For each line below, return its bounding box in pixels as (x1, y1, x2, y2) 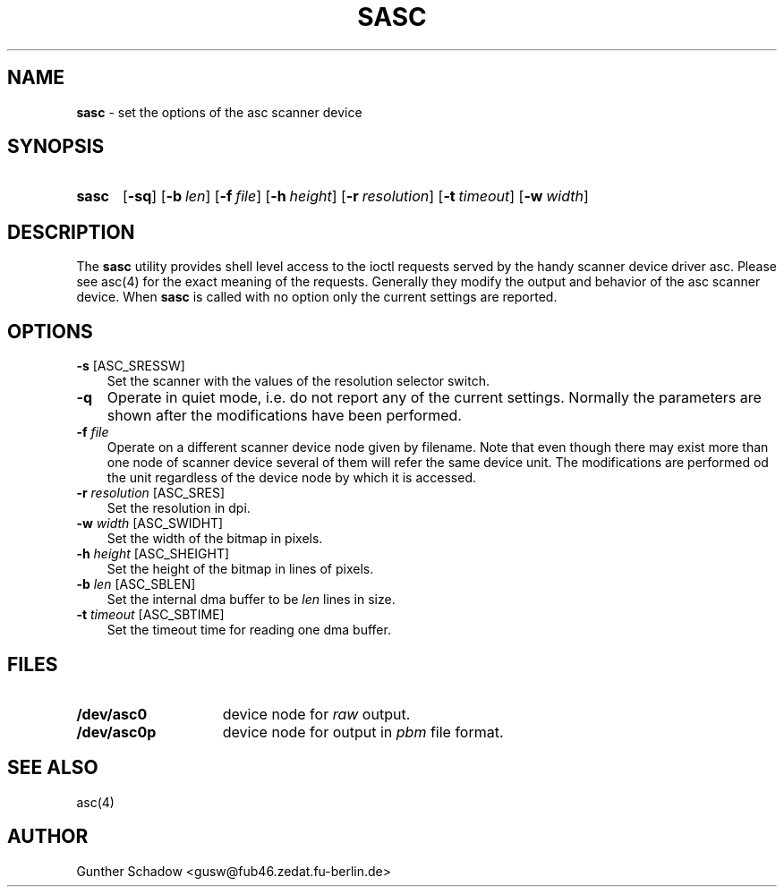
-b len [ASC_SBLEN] (76, 576, 196, 592)
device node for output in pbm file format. (222, 722, 504, 741)
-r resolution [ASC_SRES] (76, 485, 226, 501)
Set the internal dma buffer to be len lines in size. (107, 592, 396, 608)
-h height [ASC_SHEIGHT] (76, 546, 230, 562)
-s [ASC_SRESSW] (76, 358, 185, 374)
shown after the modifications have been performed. (107, 406, 462, 425)
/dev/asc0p (76, 722, 157, 741)
